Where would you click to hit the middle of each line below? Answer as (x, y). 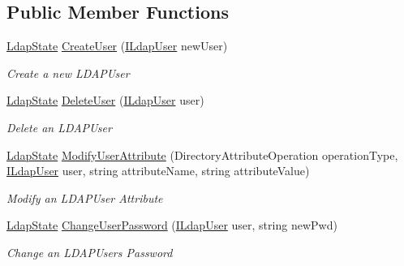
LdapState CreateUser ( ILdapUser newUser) (117, 46)
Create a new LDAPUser (68, 73)
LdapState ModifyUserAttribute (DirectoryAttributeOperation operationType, (202, 154)
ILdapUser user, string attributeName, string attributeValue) (158, 171)
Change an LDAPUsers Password (90, 252)
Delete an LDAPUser (59, 127)
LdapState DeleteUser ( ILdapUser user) (105, 100)
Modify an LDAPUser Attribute (85, 197)
